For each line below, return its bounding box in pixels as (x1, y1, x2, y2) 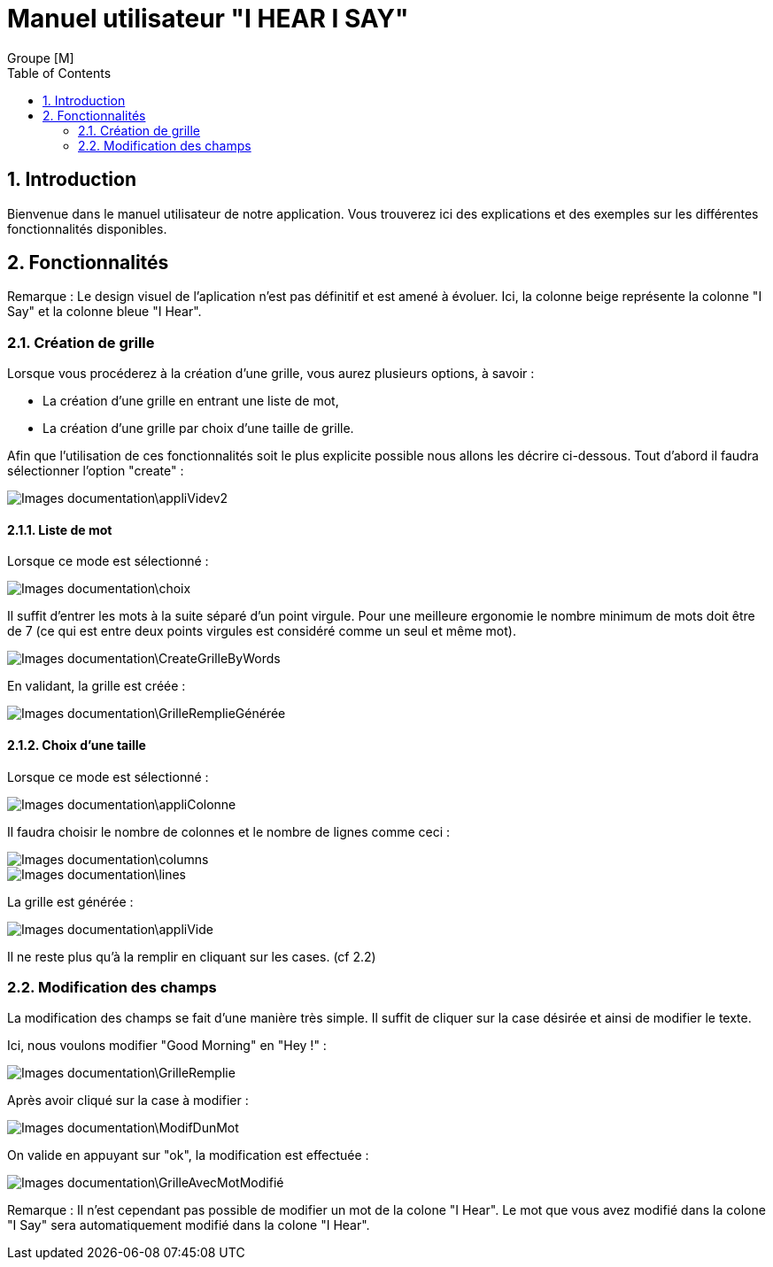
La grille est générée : (7, 893, 134, 909)
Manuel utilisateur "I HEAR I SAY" (7, 4, 409, 34)
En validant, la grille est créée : (7, 678, 186, 694)
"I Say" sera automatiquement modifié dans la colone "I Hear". (7, 1217, 370, 1233)
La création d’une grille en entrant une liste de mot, (43, 393, 339, 409)
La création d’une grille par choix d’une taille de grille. (43, 421, 354, 436)
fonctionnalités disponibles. (7, 220, 167, 236)
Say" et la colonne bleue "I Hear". (7, 304, 202, 320)
